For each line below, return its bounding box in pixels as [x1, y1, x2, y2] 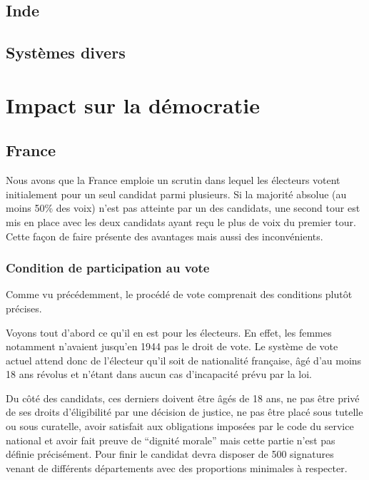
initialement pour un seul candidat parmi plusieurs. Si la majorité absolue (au [6, 186, 347, 201]
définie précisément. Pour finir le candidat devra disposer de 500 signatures [6, 446, 334, 461]
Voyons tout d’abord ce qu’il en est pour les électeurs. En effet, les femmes [6, 325, 332, 339]
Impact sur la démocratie [6, 90, 260, 119]
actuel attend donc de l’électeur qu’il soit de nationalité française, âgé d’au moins [6, 352, 362, 367]
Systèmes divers [6, 41, 126, 63]
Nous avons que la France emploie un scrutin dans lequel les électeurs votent [6, 173, 340, 188]
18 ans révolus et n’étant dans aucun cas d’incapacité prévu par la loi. [6, 367, 312, 382]
